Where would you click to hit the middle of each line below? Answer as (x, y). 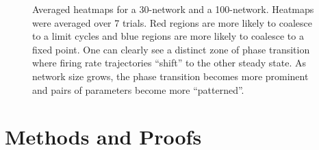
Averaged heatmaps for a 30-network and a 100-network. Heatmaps (173, 9)
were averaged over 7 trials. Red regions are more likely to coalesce (172, 22)
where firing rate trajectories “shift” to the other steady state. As (169, 63)
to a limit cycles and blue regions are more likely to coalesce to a (168, 36)
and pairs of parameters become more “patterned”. (138, 89)
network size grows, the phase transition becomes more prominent (170, 76)
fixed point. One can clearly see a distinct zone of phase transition (171, 49)
